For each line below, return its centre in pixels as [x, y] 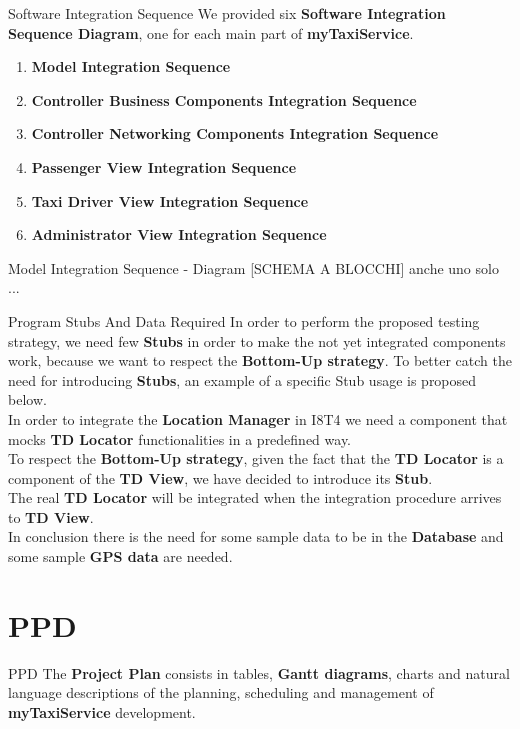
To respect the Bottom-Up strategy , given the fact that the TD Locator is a [256, 458]
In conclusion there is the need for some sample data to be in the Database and [256, 536]
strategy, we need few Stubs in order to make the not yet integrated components [257, 340]
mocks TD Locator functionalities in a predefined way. [180, 438]
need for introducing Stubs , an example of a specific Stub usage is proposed [242, 379]
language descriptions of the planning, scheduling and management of [221, 692]
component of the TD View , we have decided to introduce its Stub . [220, 477]
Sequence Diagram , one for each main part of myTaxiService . [211, 32]
